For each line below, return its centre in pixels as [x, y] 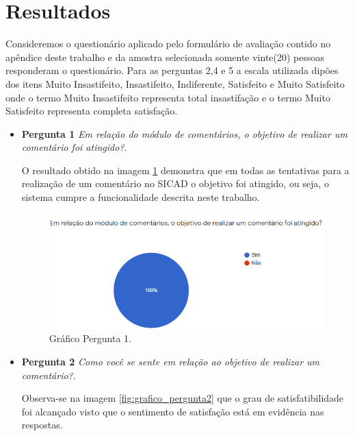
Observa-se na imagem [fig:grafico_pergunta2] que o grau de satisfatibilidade [183, 398]
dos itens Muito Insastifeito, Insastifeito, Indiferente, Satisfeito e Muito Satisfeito [175, 83]
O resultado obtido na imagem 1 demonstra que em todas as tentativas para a [185, 170]
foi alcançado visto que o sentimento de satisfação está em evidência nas [173, 411]
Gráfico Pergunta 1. [90, 338]
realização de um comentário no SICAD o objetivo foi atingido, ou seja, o [175, 183]
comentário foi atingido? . [74, 147]
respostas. [42, 425]
